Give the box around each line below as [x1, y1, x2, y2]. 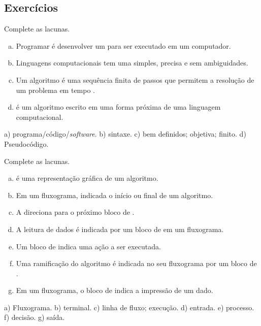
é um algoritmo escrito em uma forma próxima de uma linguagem [16, 102, 221, 112]
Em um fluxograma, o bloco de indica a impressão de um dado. [16, 285, 213, 296]
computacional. [16, 111, 63, 122]
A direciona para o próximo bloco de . [16, 207, 135, 217]
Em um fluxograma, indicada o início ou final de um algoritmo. [16, 189, 213, 200]
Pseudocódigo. [4, 138, 49, 149]
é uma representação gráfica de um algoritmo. [16, 173, 158, 183]
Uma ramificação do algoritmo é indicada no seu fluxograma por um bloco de [16, 258, 257, 269]
